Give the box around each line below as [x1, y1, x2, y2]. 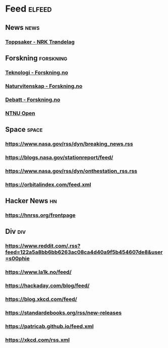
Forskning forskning [5, 54, 68, 62]
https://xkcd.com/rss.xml [5, 336, 70, 343]
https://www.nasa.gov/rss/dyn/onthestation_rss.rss [5, 167, 138, 174]
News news [5, 23, 40, 32]
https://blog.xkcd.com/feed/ [5, 296, 77, 303]
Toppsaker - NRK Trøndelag [5, 38, 75, 45]
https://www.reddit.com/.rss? [5, 242, 81, 250]
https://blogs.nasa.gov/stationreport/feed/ [5, 154, 114, 161]
